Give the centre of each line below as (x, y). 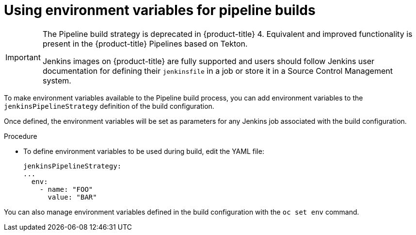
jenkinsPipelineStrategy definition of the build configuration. (109, 106)
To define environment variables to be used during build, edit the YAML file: (144, 151)
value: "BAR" (72, 197)
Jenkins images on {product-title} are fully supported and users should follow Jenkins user (208, 61)
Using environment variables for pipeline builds (160, 10)
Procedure (21, 136)
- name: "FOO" (66, 189)
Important (23, 57)
